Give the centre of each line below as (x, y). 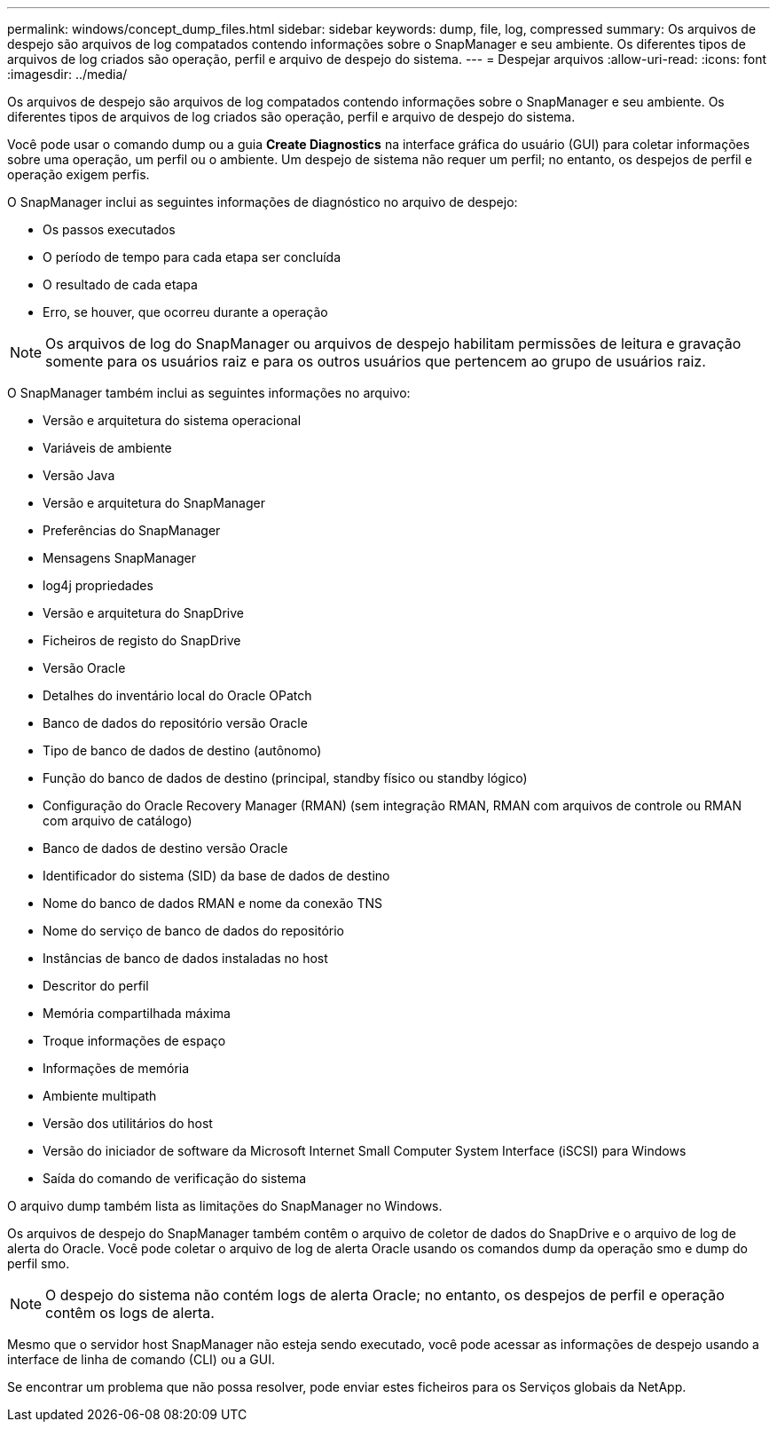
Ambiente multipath (100, 1096)
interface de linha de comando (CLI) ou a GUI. (141, 1359)
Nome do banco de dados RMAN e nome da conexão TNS (212, 903)
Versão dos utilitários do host (128, 1123)
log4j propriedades (98, 585)
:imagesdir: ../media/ (67, 74)
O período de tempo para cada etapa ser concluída (192, 257)
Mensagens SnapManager (120, 558)
